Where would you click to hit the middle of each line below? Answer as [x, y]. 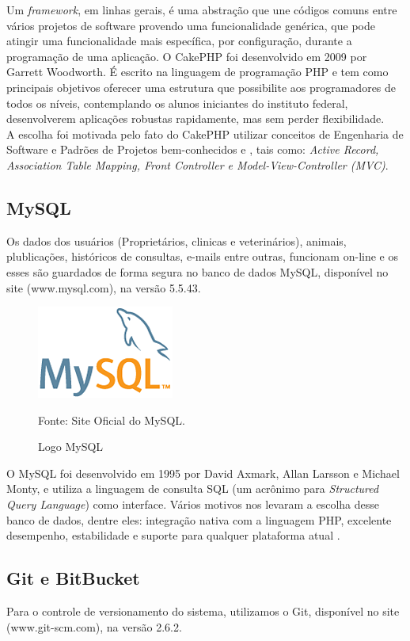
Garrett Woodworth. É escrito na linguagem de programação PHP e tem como [197, 72]
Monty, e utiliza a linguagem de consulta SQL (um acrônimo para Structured [193, 488]
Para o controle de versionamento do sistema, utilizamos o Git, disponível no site [203, 611]
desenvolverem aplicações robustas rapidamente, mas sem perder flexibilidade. [196, 118]
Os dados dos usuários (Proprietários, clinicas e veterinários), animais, [177, 240]
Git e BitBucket [73, 578]
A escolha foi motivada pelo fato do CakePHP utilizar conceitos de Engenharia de [205, 134]
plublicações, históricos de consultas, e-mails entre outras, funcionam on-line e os [202, 256]
